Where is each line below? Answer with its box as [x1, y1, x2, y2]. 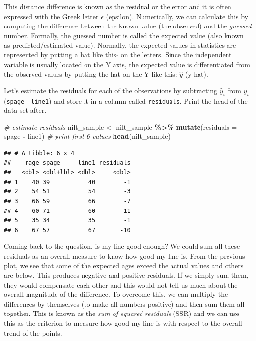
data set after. [4, 105, 47, 115]
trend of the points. [4, 327, 62, 338]
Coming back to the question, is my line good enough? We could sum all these [4, 241, 240, 251]
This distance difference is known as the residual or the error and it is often [4, 1, 231, 11]
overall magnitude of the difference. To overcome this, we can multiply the [4, 289, 228, 299]
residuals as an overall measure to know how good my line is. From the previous [4, 250, 245, 261]
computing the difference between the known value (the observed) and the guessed [4, 21, 252, 31]
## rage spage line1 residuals [4, 159, 131, 166]
